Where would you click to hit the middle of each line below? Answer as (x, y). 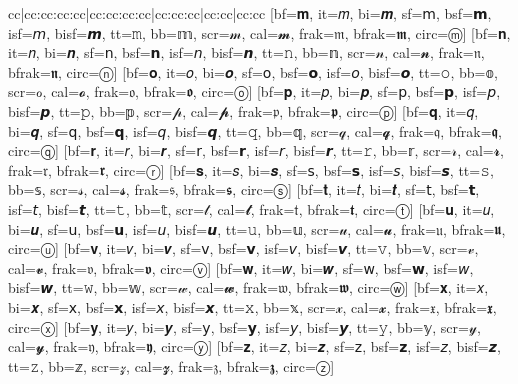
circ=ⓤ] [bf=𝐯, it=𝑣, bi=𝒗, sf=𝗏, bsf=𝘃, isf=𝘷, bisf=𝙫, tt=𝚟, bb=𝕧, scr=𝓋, (243, 248)
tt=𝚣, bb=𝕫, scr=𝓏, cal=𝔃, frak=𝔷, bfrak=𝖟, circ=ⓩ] (171, 365)
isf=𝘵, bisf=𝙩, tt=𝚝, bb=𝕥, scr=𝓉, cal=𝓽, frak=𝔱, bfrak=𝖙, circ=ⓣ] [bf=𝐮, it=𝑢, (251, 208)
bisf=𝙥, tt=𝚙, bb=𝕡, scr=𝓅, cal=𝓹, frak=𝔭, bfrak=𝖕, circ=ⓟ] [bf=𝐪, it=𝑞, (243, 110)
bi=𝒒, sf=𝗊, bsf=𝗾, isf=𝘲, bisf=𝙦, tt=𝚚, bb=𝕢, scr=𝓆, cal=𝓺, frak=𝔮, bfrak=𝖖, (255, 130)
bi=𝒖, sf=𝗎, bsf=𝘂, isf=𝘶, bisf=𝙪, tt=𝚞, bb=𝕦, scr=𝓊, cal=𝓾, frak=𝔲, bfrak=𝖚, (257, 228)
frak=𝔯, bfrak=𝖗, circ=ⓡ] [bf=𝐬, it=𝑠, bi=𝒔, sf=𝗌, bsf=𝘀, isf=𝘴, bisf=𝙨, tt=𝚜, (251, 169)
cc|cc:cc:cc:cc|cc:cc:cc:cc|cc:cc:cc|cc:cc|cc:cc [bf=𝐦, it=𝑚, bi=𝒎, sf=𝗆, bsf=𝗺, (250, 13)
